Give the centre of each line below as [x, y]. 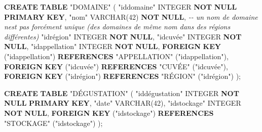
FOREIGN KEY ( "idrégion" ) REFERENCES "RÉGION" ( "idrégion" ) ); [122, 76]
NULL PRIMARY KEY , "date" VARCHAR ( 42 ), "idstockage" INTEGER [123, 103]
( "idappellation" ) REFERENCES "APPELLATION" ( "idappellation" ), [116, 56]
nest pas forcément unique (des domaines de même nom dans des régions [117, 27]
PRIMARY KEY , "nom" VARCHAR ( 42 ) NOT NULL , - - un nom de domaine [131, 16]
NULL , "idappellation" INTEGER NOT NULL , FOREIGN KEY [113, 46]
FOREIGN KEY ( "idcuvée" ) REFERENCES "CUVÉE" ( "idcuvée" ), [116, 66]
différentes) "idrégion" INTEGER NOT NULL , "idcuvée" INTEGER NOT [123, 36]
